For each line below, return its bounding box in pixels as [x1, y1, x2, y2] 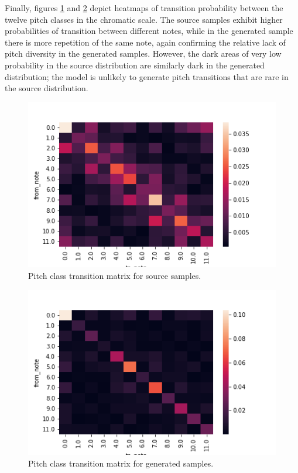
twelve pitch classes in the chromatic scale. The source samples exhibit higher [5, 13, 283, 25]
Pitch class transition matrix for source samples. [28, 270, 201, 281]
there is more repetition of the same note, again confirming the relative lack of [5, 36, 286, 48]
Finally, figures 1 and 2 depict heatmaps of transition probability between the [5, 2, 283, 13]
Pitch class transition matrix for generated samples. [28, 457, 214, 469]
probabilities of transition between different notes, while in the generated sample [5, 25, 293, 37]
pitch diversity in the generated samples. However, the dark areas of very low [5, 47, 282, 60]
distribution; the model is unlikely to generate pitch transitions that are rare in [5, 70, 289, 82]
